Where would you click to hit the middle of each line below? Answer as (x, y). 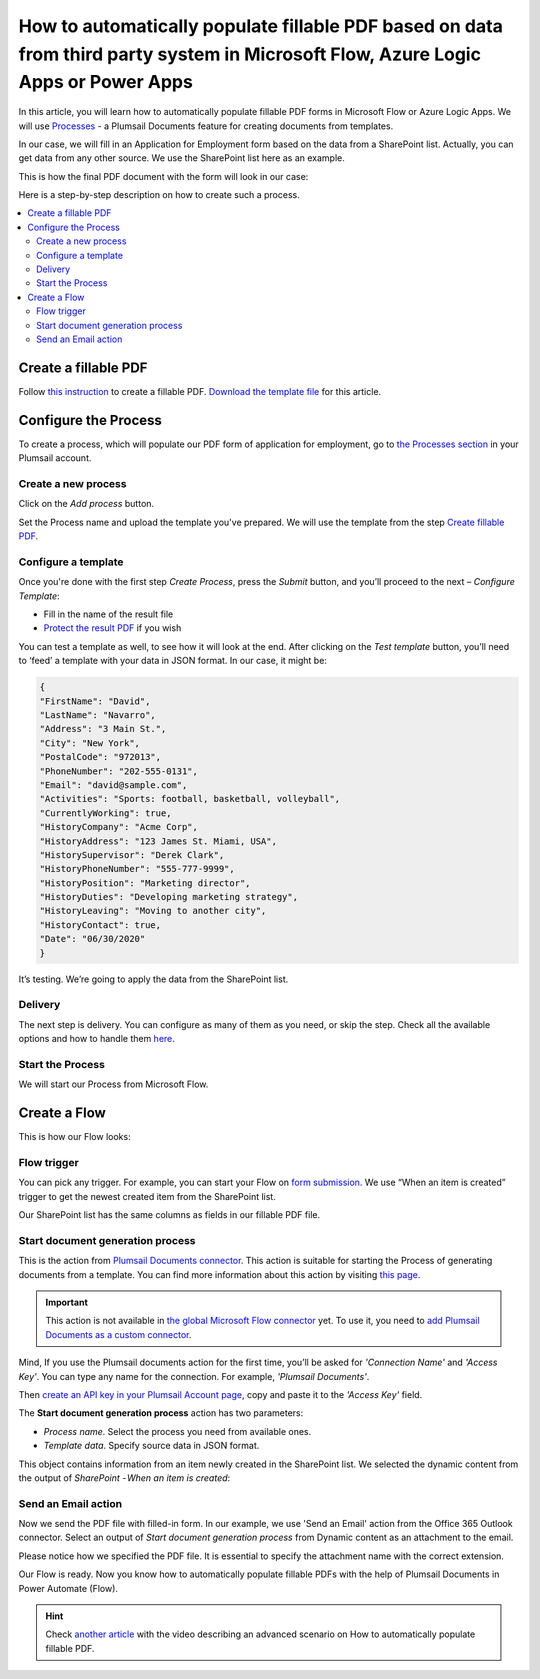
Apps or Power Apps (106, 82)
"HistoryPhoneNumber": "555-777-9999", (137, 869)
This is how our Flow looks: (74, 1137)
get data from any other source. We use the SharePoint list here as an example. (181, 158)
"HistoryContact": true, (100, 924)
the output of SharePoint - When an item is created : (124, 1477)
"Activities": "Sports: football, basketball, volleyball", (190, 799)
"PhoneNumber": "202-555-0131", (119, 771)
